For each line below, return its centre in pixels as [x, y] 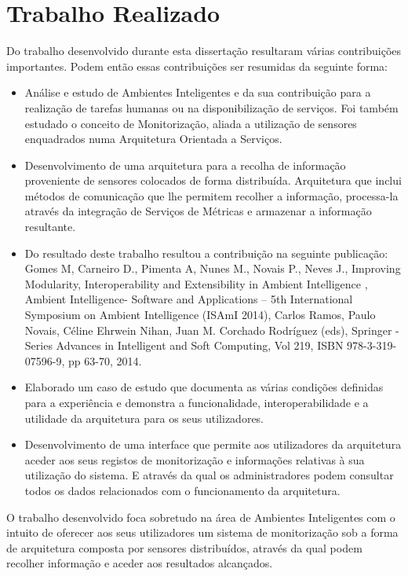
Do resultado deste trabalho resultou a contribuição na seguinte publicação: [206, 253]
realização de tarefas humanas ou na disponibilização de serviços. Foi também [211, 107]
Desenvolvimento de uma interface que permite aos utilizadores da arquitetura [213, 444]
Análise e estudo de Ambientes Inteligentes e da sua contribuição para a [198, 92]
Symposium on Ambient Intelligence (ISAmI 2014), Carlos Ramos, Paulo [200, 315]
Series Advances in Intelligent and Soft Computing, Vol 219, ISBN [184, 345]
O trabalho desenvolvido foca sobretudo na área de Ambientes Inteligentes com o [201, 517]
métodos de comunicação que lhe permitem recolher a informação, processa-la [211, 195]
